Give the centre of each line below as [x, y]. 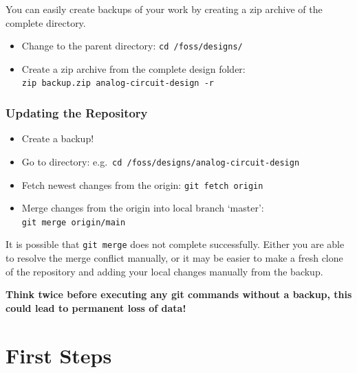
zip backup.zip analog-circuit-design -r [118, 83]
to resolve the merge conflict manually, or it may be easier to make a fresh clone [174, 258]
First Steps [59, 355]
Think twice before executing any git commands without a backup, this [179, 294]
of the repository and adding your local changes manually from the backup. [164, 271]
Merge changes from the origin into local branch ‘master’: [143, 208]
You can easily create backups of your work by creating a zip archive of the [164, 9]
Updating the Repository [77, 113]
